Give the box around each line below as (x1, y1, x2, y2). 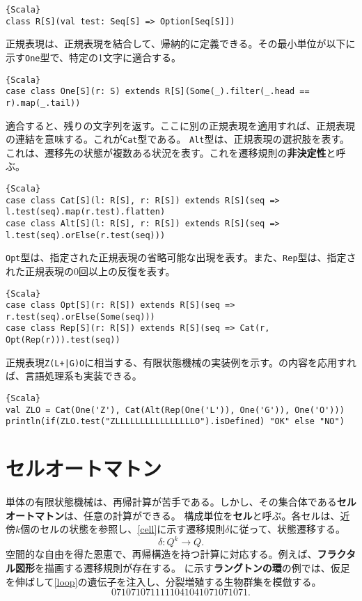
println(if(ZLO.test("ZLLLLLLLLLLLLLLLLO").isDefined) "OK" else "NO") (6, 416, 345, 427)
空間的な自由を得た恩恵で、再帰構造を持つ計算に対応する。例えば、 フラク (6, 547, 346, 561)
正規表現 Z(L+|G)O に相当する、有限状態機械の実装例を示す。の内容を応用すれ (6, 354, 356, 369)
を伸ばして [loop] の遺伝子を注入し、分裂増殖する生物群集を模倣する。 (6, 574, 322, 588)
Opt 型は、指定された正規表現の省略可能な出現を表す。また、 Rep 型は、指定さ (6, 250, 356, 265)
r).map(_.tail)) (6, 97, 81, 108)
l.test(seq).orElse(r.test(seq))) (6, 230, 166, 240)
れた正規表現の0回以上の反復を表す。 (6, 263, 175, 278)
